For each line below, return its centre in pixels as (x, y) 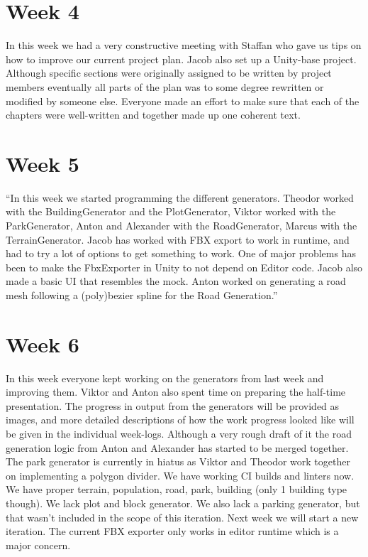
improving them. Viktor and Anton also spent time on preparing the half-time (176, 392)
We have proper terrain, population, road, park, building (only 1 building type (177, 489)
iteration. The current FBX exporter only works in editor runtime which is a (172, 531)
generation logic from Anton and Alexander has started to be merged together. (177, 447)
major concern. (38, 545)
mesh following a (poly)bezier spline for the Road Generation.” (142, 294)
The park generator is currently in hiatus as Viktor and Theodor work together (178, 461)
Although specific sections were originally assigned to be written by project (169, 73)
